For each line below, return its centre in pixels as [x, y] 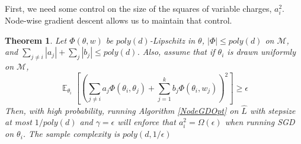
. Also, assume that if [176, 52]
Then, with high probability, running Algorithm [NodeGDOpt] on [122, 110]
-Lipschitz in [172, 40]
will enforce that [147, 122]
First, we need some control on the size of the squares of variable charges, [138, 8]
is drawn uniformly [261, 52]
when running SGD [260, 122]
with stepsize [273, 110]
